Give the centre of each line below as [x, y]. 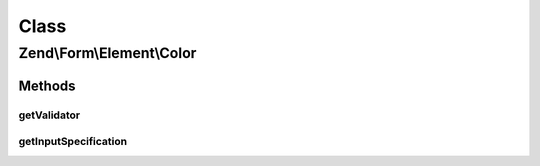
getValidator [49, 115]
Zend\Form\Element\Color [107, 53]
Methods [47, 85]
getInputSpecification [73, 142]
